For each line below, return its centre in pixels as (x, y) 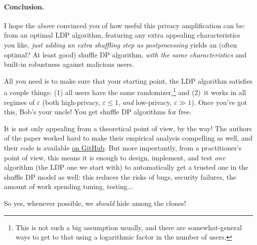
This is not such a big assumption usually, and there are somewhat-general (129, 227)
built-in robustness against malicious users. (69, 64)
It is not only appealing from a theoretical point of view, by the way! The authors (128, 128)
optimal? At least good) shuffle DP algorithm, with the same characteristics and (125, 54)
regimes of (19, 102)
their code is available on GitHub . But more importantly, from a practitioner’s (123, 147)
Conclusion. (24, 6)
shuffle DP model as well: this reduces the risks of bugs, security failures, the (120, 176)
